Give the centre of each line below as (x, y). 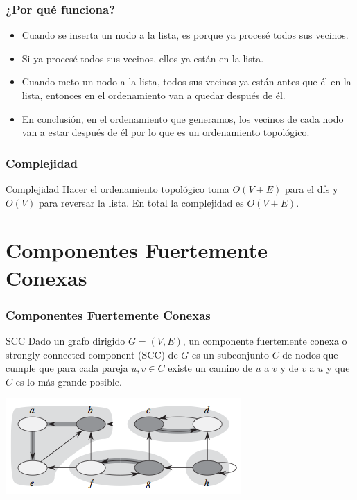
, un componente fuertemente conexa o (265, 340)
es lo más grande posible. (69, 381)
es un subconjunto (230, 354)
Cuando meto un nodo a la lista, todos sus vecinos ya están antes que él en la (186, 81)
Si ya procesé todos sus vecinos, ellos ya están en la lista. (143, 58)
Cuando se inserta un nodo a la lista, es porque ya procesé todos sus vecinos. (185, 35)
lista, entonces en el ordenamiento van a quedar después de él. (154, 95)
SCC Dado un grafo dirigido (66, 340)
